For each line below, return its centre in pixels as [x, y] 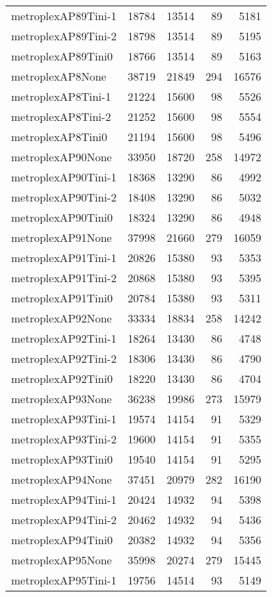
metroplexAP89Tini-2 [64, 36]
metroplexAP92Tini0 [62, 378]
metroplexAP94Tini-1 [64, 499]
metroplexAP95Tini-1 [64, 580]
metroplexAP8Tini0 [59, 137]
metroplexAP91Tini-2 [64, 278]
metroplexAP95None [62, 560]
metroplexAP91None [62, 237]
